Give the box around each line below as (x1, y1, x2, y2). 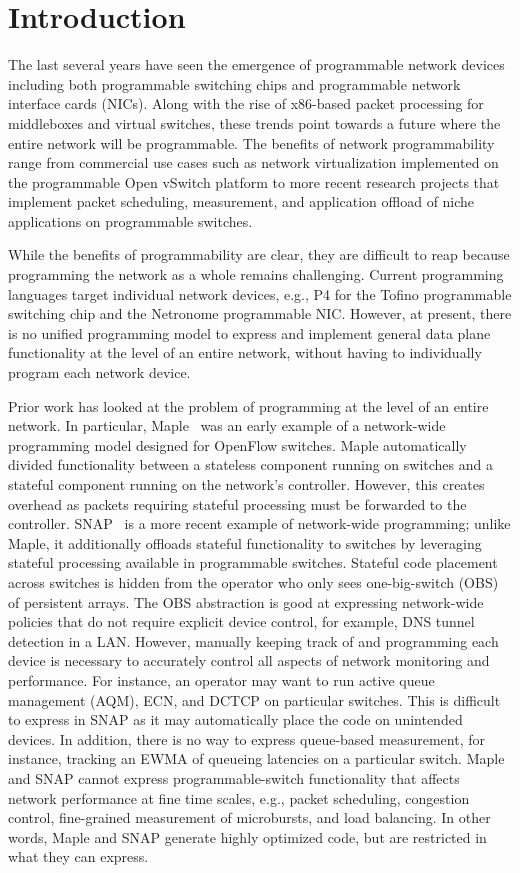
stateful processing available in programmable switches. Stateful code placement (8, 552, 498, 573)
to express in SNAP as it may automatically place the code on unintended (8, 709, 463, 730)
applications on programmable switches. (8, 210, 253, 231)
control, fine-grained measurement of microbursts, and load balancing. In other (8, 807, 491, 828)
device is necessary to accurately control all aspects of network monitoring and (8, 650, 490, 671)
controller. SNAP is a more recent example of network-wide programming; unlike (8, 513, 511, 534)
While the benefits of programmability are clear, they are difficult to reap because (8, 244, 510, 265)
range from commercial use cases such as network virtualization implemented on (8, 152, 499, 173)
